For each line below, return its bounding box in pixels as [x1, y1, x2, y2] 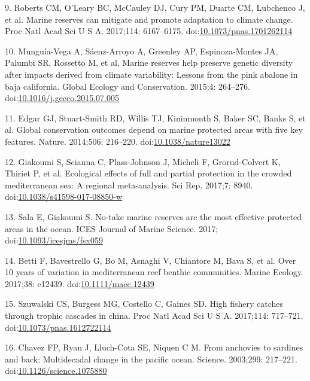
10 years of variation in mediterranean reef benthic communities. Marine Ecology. [5, 266, 303, 278]
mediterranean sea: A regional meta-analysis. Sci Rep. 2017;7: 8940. [5, 178, 253, 191]
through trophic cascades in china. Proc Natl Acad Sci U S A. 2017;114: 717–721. [5, 309, 303, 322]
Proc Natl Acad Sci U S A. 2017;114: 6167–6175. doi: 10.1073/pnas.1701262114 [5, 25, 293, 37]
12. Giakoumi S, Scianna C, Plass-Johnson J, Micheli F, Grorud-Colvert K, [5, 155, 281, 167]
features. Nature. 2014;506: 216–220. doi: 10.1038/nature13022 [5, 135, 230, 147]
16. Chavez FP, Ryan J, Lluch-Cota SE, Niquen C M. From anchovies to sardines [5, 341, 303, 353]
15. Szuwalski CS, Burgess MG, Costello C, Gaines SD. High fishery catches [5, 297, 284, 310]
